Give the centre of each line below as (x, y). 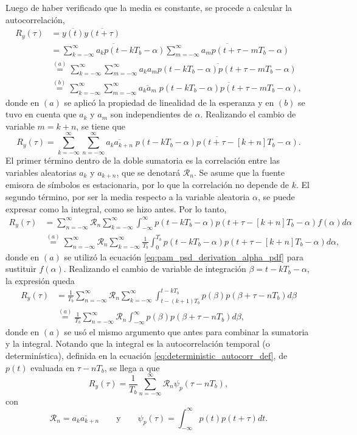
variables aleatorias (41, 172)
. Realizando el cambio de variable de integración (155, 269)
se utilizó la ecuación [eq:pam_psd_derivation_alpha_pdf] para (184, 256)
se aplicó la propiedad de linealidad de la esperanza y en (169, 102)
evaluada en (53, 367)
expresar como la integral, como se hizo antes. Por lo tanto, (116, 208)
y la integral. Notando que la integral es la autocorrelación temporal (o (138, 343)
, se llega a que (132, 367)
